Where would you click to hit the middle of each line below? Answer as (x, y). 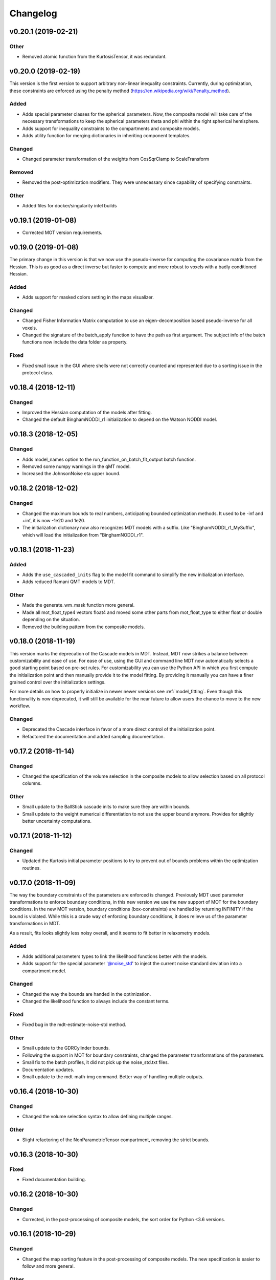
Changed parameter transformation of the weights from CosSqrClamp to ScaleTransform (116, 159)
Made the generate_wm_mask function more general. (78, 605)
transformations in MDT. (35, 924)
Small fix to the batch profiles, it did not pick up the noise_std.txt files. (96, 1062)
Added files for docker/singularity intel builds (70, 206)
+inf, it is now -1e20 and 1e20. (54, 520)
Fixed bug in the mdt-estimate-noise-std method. (74, 1025)
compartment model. (44, 971)
